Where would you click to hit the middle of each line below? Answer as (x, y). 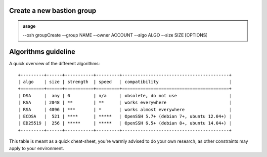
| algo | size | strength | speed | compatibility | (125, 82)
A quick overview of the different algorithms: (54, 64)
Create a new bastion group (53, 11)
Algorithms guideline (42, 52)
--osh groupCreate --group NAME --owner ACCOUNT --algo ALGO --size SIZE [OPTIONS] (115, 35)
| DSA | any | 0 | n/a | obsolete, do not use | (125, 96)
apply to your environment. (37, 148)
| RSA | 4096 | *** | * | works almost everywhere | (125, 109)
